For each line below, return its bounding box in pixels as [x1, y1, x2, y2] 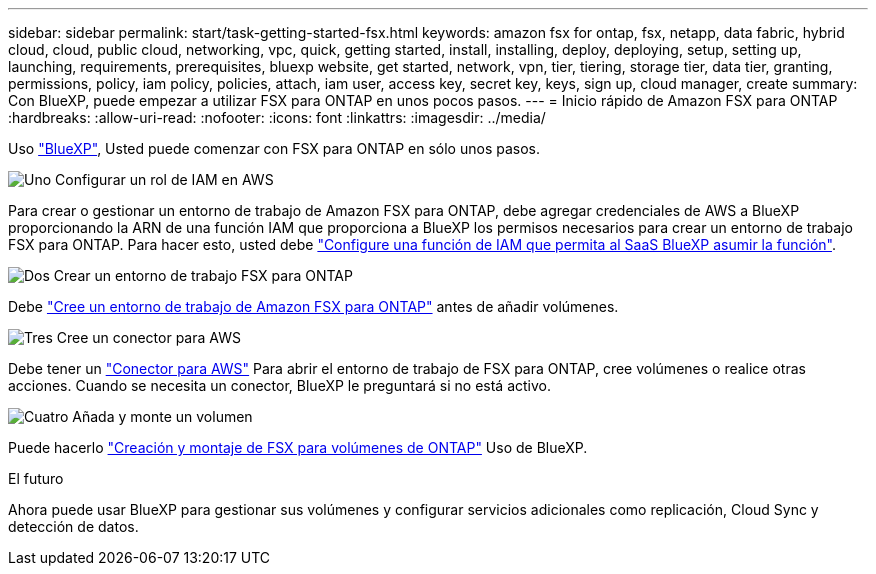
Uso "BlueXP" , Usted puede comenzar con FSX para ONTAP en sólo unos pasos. [8, 140, 540, 157]
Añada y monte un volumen [72, 408, 253, 425]
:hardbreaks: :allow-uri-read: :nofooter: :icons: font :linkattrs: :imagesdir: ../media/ [8, 109, 546, 126]
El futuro [8, 470, 64, 487]
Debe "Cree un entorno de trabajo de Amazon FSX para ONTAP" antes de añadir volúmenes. [8, 298, 619, 315]
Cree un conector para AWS [56, 329, 241, 346]
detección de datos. [8, 518, 139, 535]
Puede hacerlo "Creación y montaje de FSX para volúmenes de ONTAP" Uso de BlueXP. [8, 439, 588, 456]
